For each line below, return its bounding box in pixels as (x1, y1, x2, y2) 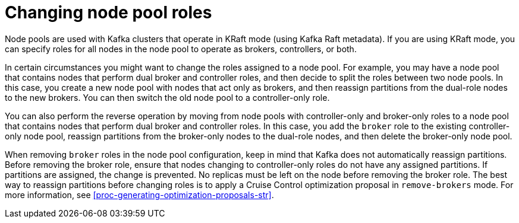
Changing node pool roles (5, 2, 212, 23)
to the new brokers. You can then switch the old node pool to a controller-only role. (5, 92, 330, 103)
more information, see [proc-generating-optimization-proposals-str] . (5, 189, 274, 200)
